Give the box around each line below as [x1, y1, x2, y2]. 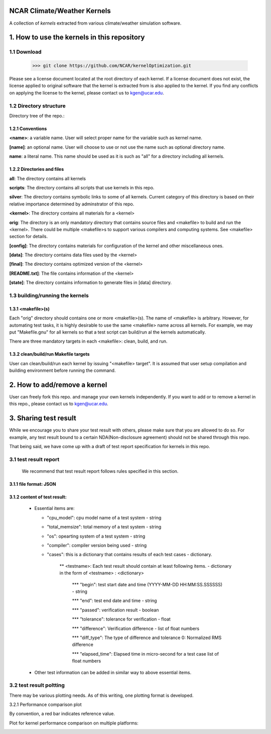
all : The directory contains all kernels [9, 175, 86, 181]
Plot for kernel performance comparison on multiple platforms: [9, 720, 139, 726]
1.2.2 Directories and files [9, 166, 64, 172]
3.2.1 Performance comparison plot [9, 701, 82, 708]
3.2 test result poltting [9, 682, 65, 689]
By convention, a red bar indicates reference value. [9, 711, 115, 717]
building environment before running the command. [9, 367, 116, 374]
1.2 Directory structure [9, 102, 66, 109]
